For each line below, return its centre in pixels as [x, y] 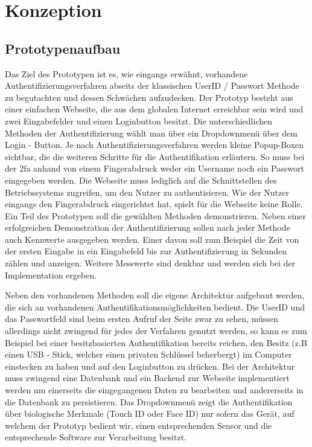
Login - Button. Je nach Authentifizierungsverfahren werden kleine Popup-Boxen [154, 145]
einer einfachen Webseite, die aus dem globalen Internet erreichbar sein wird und [154, 109]
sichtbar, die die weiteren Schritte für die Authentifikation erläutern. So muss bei [155, 156]
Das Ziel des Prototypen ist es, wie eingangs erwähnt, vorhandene [126, 73]
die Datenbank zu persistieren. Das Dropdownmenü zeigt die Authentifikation [149, 401]
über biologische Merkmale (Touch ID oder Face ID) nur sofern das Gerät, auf [150, 413]
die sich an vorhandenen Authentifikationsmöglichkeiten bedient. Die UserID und [155, 307]
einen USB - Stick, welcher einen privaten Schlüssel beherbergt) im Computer [148, 354]
